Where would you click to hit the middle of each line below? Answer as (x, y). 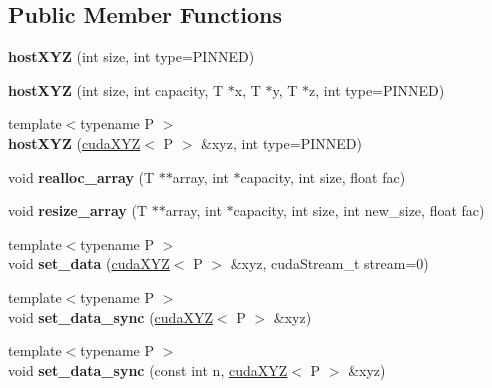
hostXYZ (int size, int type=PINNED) (131, 56)
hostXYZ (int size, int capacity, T (116, 89)
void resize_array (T (78, 210)
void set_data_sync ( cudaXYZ (110, 316)
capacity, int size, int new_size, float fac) (359, 210)
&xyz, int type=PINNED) (281, 142)
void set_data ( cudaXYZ (89, 263)
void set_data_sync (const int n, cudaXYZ (148, 369)
